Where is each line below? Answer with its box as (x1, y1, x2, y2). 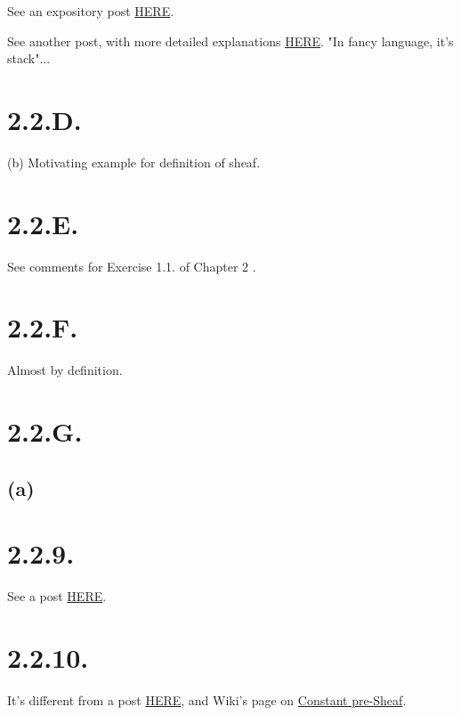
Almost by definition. (7, 361, 123, 379)
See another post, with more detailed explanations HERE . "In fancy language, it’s (7, 31, 454, 50)
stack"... (7, 49, 51, 68)
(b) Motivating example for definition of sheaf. (7, 152, 261, 171)
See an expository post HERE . (7, 2, 174, 20)
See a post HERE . (7, 587, 107, 605)
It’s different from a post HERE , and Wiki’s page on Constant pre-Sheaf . (7, 690, 407, 709)
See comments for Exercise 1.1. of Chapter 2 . (7, 256, 256, 275)
